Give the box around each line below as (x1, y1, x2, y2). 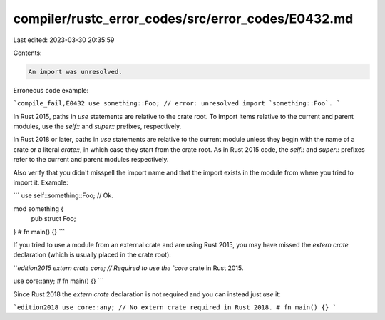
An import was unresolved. (28, 68, 123, 76)
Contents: (13, 48, 42, 57)
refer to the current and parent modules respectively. (13, 155, 169, 164)
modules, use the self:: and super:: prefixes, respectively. (13, 122, 182, 131)
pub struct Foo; (31, 215, 76, 223)
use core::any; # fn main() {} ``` (13, 277, 104, 285)
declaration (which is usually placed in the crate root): (13, 250, 171, 259)
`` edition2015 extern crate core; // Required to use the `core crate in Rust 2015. (13, 264, 244, 272)
